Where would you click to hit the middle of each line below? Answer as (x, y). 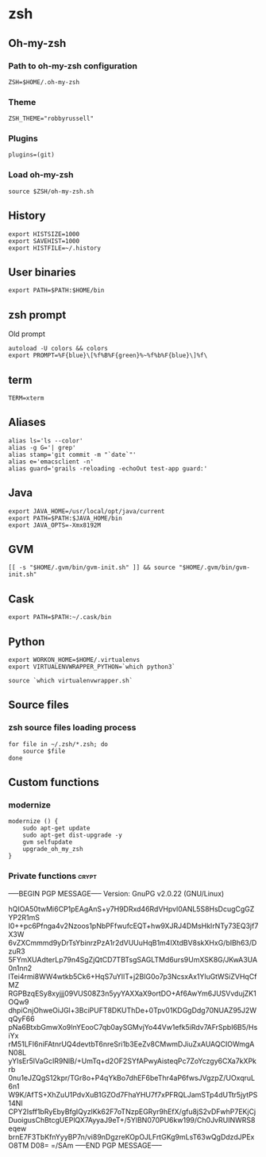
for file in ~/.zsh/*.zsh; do (58, 744)
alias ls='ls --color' (46, 441)
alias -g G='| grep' (42, 447)
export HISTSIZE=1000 (44, 234)
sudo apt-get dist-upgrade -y (73, 835)
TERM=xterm (26, 398)
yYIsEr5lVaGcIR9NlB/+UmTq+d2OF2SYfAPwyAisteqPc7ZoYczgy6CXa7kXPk (132, 1061)
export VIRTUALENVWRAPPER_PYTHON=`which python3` (92, 667)
